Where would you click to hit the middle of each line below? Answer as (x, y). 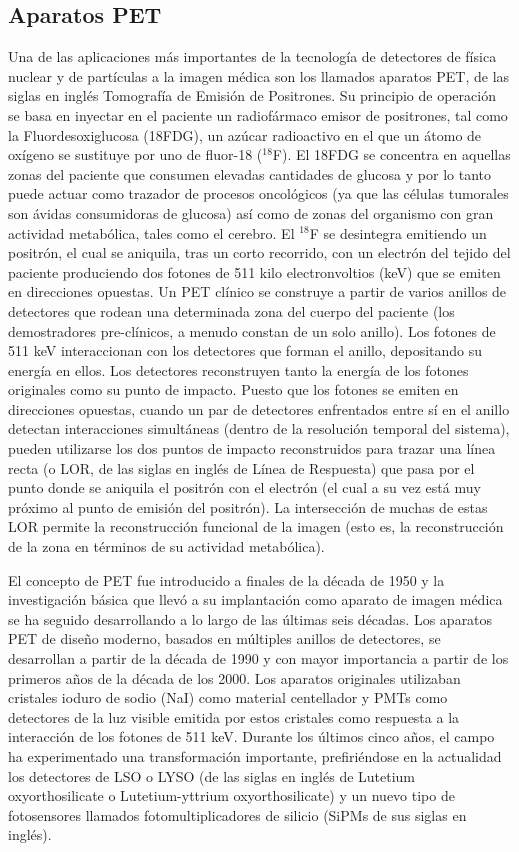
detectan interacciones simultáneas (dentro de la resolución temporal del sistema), (259, 428)
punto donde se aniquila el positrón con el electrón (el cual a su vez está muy (244, 487)
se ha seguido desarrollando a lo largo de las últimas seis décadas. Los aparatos (250, 618)
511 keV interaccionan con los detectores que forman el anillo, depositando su (245, 350)
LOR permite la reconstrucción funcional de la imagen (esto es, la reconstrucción (256, 526)
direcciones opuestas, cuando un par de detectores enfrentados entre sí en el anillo (259, 408)
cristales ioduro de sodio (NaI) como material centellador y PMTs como (228, 697)
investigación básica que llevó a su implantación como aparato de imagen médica (255, 599)
